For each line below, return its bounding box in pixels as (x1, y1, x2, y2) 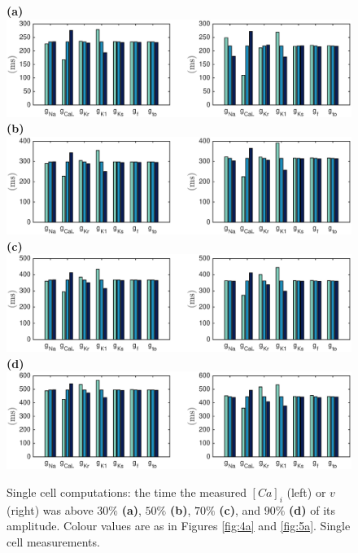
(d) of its (289, 501, 336, 518)
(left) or (286, 484, 326, 501)
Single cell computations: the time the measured (7, 484, 247, 501)
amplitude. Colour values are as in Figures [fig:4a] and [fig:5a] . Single (7, 517, 351, 534)
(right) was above (7, 501, 94, 518)
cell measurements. (7, 533, 100, 551)
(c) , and (219, 501, 261, 518)
